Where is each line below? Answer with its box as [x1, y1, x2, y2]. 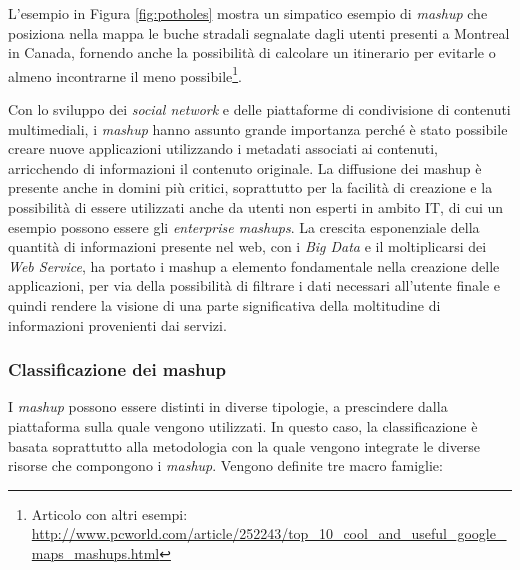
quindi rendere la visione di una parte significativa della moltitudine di [8, 294, 441, 315]
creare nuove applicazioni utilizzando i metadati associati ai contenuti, [8, 138, 438, 159]
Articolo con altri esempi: [31, 503, 188, 524]
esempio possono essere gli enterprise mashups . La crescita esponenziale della [8, 216, 480, 237]
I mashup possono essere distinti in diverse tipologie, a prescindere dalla [8, 396, 448, 417]
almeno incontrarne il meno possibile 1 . [8, 62, 242, 86]
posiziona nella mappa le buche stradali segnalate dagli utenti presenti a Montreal [8, 22, 510, 43]
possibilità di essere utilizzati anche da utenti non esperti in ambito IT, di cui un [8, 197, 504, 217]
